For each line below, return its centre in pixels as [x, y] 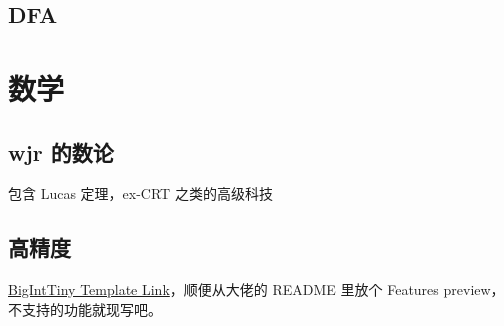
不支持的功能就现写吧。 [85, 308]
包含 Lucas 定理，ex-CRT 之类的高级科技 [140, 193]
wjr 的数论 [61, 151]
